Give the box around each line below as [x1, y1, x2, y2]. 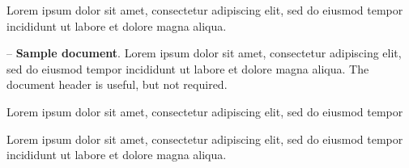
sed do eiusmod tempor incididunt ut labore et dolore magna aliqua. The [6, 60, 369, 77]
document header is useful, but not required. [6, 76, 228, 93]
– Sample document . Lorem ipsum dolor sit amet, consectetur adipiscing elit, [6, 44, 402, 61]
